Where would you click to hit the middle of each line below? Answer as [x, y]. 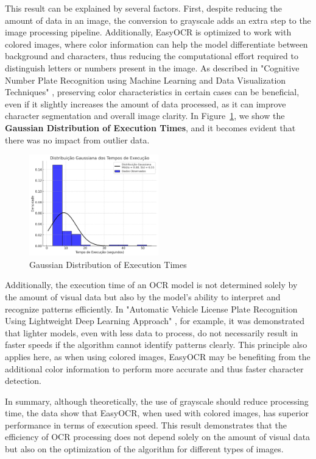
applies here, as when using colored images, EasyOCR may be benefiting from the [158, 356]
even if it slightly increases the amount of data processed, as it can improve [146, 103]
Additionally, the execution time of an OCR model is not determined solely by [151, 285]
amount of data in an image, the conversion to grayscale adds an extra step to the [158, 20]
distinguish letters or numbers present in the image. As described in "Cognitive [152, 67]
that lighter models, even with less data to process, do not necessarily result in [152, 332]
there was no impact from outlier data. [77, 139]
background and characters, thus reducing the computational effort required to [152, 56]
